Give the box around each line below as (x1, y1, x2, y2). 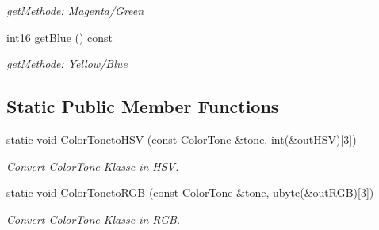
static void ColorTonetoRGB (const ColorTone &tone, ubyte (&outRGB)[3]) (6, 184, 374, 201)
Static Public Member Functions (6, 94, 279, 119)
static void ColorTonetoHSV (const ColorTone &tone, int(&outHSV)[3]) (6, 130, 357, 147)
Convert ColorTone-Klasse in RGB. (6, 210, 181, 227)
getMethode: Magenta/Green (6, 2, 144, 18)
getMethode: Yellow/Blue (6, 55, 128, 72)
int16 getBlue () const (6, 28, 113, 45)
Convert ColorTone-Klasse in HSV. (6, 157, 179, 174)
